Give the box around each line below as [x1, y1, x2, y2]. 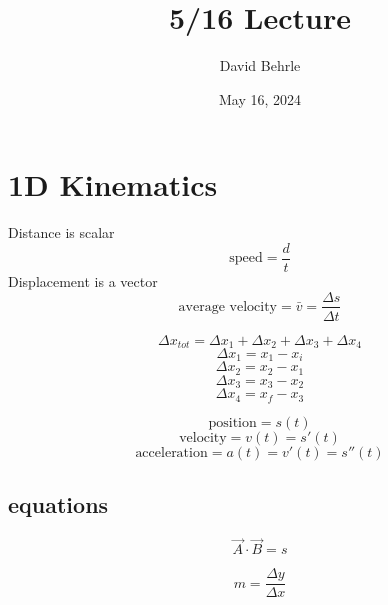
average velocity [178, 299, 278, 314]
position [208, 415, 257, 430]
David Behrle [219, 55, 301, 76]
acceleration [135, 445, 208, 460]
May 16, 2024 [218, 88, 302, 109]
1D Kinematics [8, 164, 218, 205]
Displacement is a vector [8, 270, 158, 291]
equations [8, 489, 109, 520]
